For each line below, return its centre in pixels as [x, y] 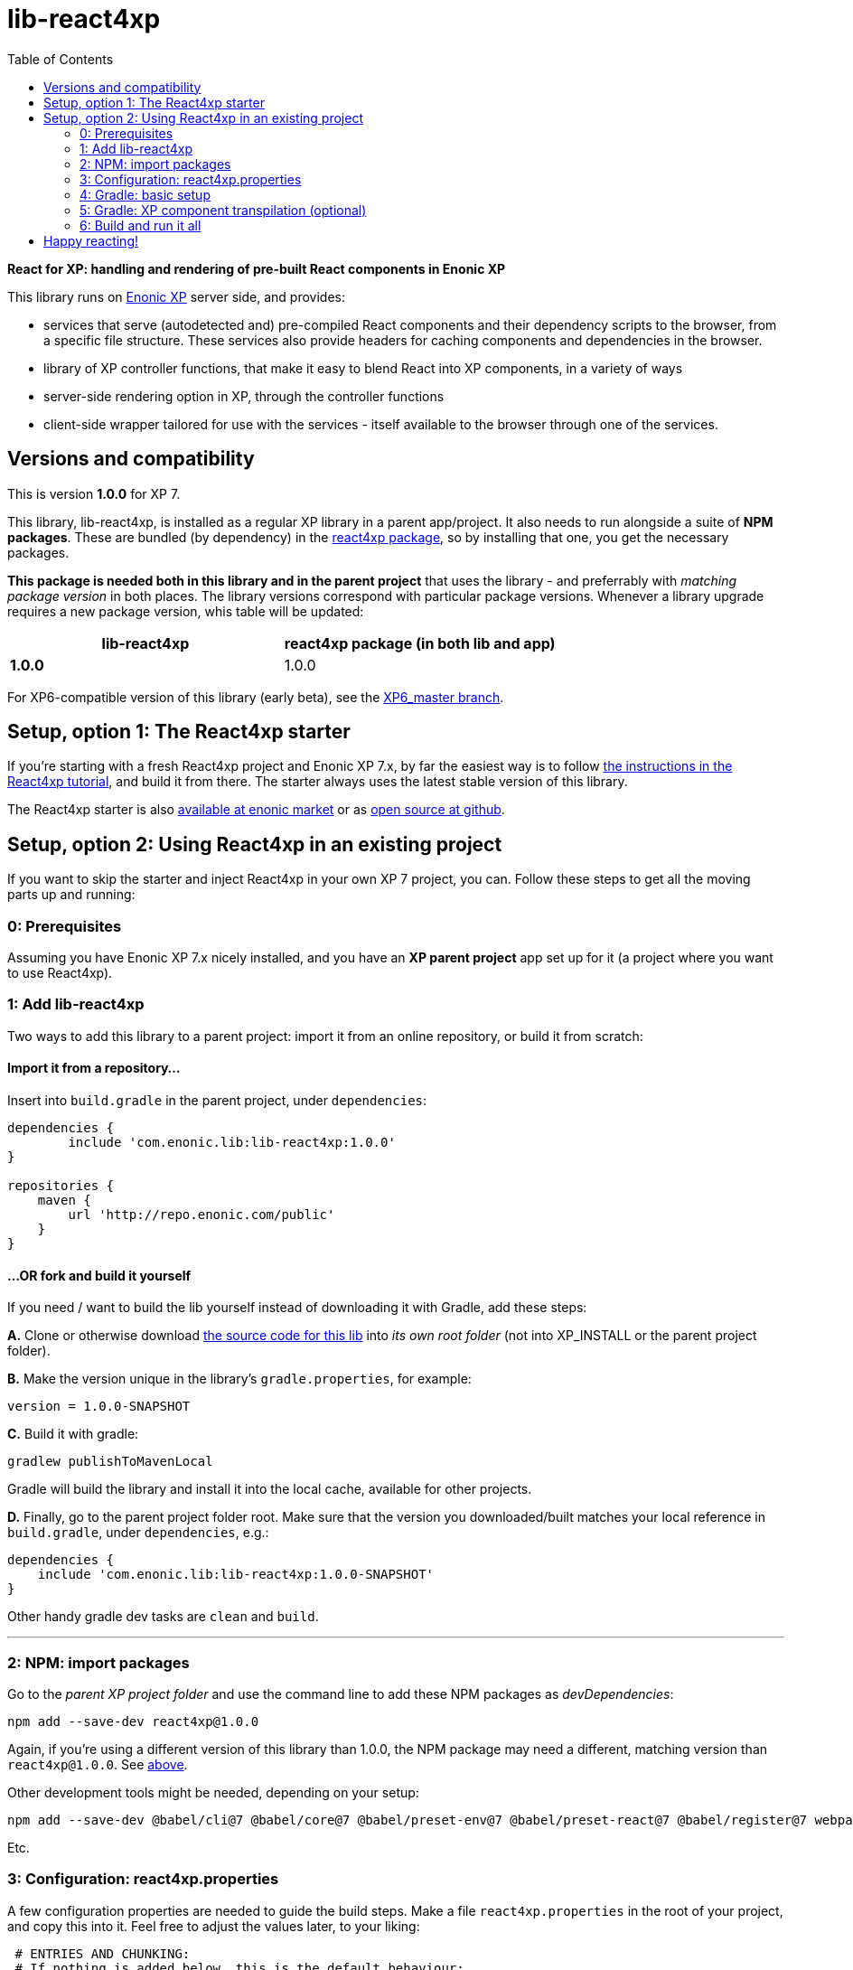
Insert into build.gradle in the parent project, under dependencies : [217, 1100]
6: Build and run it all [141, 225]
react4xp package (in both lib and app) [420, 643]
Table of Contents [61, 59]
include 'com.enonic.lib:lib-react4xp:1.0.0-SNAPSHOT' [236, 1575]
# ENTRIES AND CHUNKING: [103, 1953]
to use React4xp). [60, 973]
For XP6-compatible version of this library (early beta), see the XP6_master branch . [256, 697]
